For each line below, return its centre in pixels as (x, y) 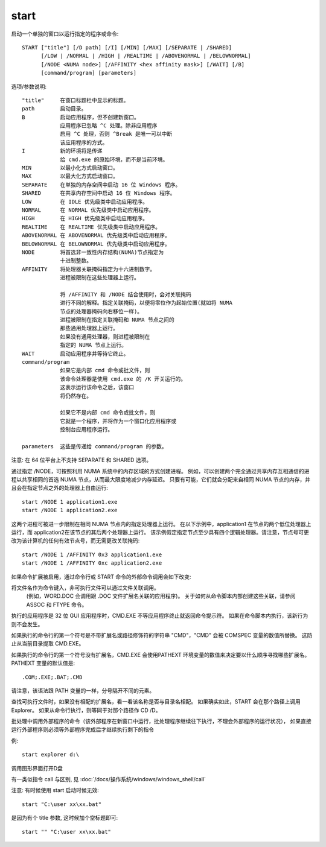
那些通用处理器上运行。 (89, 328)
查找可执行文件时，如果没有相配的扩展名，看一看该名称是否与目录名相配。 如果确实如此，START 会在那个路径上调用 (156, 702)
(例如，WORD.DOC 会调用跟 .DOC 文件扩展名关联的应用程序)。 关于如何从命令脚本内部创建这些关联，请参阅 (161, 596)
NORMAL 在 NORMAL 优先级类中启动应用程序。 (88, 210)
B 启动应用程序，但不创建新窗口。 (81, 117)
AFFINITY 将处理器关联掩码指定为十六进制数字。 (89, 269)
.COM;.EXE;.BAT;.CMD (52, 677)
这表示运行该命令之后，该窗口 (97, 387)
